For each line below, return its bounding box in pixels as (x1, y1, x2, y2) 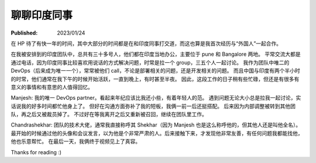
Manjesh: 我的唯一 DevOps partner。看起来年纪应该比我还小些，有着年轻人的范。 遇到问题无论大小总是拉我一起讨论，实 (11, 94, 301, 101)
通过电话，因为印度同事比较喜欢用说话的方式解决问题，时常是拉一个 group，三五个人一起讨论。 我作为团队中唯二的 (11, 59, 290, 66)
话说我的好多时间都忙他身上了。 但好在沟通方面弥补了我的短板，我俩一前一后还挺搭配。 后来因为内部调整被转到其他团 (11, 103, 296, 110)
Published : (11, 29, 38, 36)
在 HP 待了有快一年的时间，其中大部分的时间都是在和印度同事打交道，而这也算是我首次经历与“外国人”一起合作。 (11, 40, 282, 47)
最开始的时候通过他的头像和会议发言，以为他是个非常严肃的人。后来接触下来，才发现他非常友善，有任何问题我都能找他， (11, 130, 303, 137)
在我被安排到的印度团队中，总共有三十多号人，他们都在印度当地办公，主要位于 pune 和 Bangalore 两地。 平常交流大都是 (11, 50, 301, 58)
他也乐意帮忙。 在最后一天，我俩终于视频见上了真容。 (11, 138, 140, 145)
